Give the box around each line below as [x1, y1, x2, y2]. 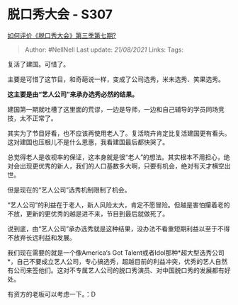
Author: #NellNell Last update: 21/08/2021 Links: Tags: [24, 45, 184, 54]
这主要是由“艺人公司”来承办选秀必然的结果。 [7, 90, 139, 98]
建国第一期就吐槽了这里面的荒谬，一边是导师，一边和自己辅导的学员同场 [7, 105, 218, 113]
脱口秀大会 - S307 [7, 6, 113, 23]
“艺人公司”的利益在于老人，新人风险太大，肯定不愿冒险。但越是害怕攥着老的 [7, 200, 230, 209]
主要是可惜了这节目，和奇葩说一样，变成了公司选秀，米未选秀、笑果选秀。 [7, 75, 225, 84]
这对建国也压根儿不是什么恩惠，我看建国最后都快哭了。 [7, 137, 169, 146]
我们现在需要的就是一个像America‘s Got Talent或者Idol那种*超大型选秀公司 [7, 248, 225, 257]
